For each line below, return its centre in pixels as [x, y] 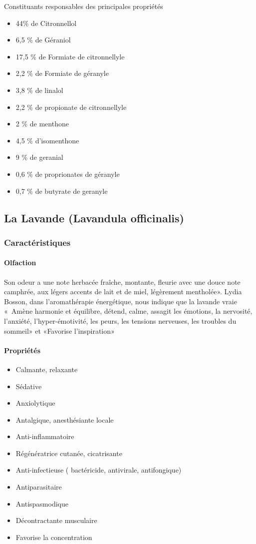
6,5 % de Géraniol [43, 40]
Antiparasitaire [39, 487]
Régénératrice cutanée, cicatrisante [69, 453]
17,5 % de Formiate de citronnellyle [70, 56]
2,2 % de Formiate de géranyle [62, 73]
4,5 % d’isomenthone [47, 140]
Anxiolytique [35, 403]
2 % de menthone [42, 124]
